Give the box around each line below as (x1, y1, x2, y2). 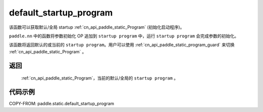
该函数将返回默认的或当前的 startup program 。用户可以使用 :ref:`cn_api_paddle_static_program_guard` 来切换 (9, 42, 235, 48)
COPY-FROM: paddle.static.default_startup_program (9, 101, 114, 107)
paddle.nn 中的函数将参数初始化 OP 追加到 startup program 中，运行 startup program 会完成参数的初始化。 (9, 33, 239, 39)
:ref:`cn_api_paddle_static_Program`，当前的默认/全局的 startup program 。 (21, 75, 178, 81)
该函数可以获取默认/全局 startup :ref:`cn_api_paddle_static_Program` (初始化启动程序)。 (9, 24, 185, 30)
